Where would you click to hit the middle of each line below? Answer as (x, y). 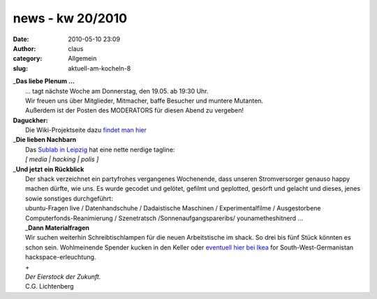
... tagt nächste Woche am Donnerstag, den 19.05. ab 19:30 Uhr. (117, 91)
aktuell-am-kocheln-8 (99, 68)
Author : (24, 48)
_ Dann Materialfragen (58, 228)
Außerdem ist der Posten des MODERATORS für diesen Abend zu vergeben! (135, 110)
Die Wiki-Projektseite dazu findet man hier (86, 130)
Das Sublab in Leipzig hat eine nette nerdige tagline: (100, 149)
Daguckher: (30, 120)
